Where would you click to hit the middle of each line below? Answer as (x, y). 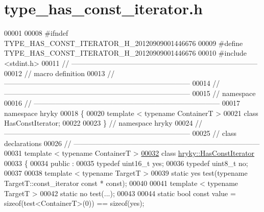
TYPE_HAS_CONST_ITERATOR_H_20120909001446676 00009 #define (124, 43)
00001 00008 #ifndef (36, 33)
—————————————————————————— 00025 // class (121, 133)
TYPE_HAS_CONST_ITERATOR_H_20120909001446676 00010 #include (126, 53)
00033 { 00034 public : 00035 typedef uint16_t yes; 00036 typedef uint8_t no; (126, 163)
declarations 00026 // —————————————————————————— (132, 143)
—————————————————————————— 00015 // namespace (130, 93)
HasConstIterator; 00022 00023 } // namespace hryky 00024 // (103, 123)
